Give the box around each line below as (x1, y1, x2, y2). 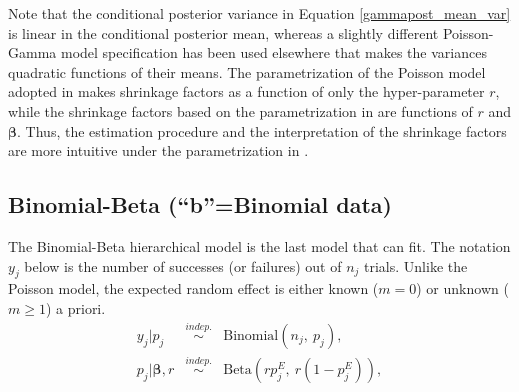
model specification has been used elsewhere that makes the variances (60, 42, 487, 63)
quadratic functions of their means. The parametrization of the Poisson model (8, 61, 486, 82)
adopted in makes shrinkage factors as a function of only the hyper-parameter (8, 81, 485, 102)
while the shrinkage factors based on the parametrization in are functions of (8, 100, 473, 121)
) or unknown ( (416, 278, 509, 299)
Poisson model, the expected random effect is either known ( (8, 278, 379, 299)
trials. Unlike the (364, 255, 468, 276)
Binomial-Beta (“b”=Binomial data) (8, 189, 392, 220)
